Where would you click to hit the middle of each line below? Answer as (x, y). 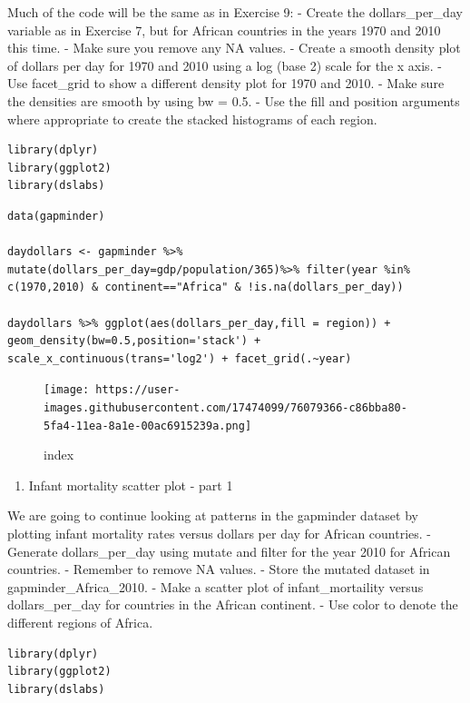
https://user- (138, 390)
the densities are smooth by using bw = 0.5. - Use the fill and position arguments (234, 100)
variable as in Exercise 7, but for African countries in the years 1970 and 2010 (224, 30)
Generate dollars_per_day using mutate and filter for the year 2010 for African (229, 551)
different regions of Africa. (80, 622)
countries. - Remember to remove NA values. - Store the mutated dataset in (219, 569)
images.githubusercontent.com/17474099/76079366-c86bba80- (225, 407)
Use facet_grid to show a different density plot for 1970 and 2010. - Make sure (226, 83)
